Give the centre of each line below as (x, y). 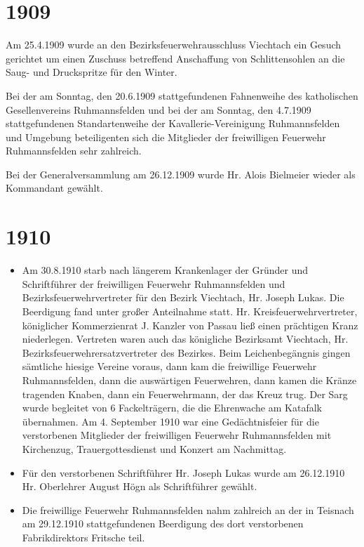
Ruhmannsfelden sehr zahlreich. (74, 151)
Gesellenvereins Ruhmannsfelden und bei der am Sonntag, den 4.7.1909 (159, 109)
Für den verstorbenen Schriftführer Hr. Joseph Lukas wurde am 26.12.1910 (183, 472)
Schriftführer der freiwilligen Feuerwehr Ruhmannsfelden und (154, 283)
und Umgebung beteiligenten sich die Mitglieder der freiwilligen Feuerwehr (166, 137)
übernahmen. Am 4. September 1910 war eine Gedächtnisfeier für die (170, 421)
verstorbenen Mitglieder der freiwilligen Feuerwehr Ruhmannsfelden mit (177, 435)
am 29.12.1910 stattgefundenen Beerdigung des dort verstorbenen (163, 523)
